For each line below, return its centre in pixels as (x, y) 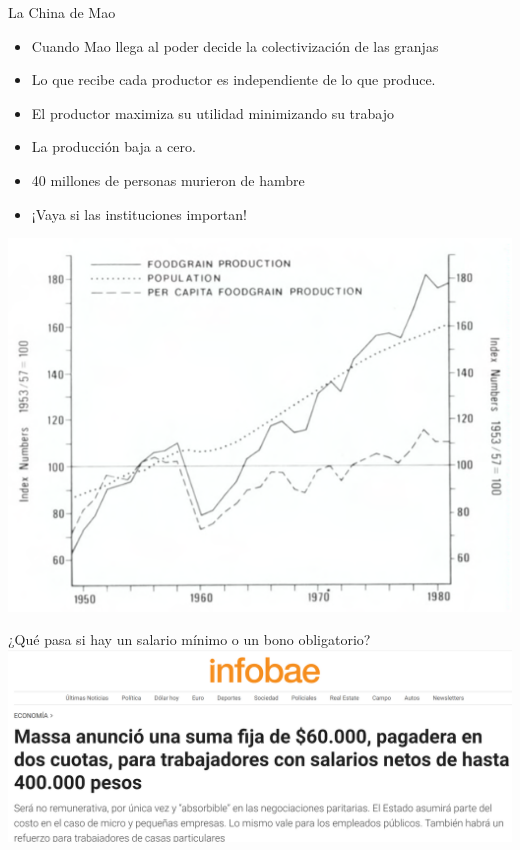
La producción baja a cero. (113, 146)
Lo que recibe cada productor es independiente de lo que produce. (233, 79)
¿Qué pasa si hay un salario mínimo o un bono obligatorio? (189, 639)
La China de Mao (62, 12)
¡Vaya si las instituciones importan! (139, 213)
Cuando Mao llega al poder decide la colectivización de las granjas (235, 45)
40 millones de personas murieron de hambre (168, 179)
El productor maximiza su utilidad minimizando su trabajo (212, 112)
